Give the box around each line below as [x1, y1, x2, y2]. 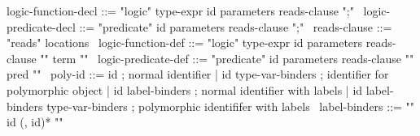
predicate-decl [7, 18, 76, 35]
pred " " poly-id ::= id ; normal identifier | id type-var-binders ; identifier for [7, 66, 389, 83]
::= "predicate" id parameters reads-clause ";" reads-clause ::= [79, 18, 392, 35]
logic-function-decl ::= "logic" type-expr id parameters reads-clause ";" [7, 2, 354, 19]
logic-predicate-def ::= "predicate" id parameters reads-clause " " [98, 49, 414, 66]
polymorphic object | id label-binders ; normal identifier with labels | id [7, 81, 363, 98]
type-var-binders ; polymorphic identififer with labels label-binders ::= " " [46, 97, 415, 114]
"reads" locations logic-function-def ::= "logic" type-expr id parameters [7, 34, 363, 51]
